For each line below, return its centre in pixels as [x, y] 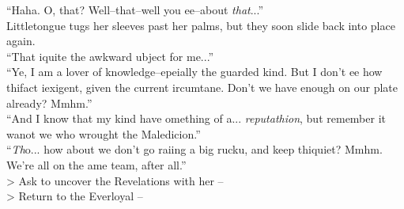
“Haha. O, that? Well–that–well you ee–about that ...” [135, 9]
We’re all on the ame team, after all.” [96, 164]
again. [21, 41]
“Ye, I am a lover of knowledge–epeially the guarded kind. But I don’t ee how [194, 72]
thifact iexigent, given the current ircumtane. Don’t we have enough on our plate [202, 87]
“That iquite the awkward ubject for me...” [110, 56]
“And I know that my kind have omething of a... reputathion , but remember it [196, 118]
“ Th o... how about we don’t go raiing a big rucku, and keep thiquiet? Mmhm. [194, 149]
